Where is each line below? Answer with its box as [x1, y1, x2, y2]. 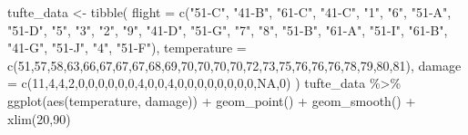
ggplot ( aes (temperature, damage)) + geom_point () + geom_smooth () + [7, 91, 416, 110]
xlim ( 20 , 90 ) [7, 109, 71, 128]
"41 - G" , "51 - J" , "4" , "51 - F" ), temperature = [7, 38, 247, 57]
